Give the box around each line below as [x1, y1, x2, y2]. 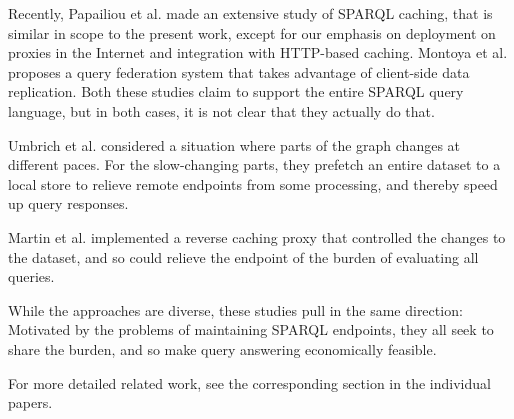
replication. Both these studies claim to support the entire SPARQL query [8, 81, 464, 102]
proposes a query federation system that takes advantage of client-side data [8, 61, 470, 82]
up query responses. [8, 193, 129, 214]
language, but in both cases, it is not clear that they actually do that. [8, 100, 435, 121]
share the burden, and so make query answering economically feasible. [8, 338, 437, 359]
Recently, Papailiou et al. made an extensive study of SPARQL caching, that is [8, 3, 493, 23]
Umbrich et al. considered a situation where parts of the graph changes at [8, 134, 460, 155]
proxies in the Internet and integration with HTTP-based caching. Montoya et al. [8, 42, 508, 63]
